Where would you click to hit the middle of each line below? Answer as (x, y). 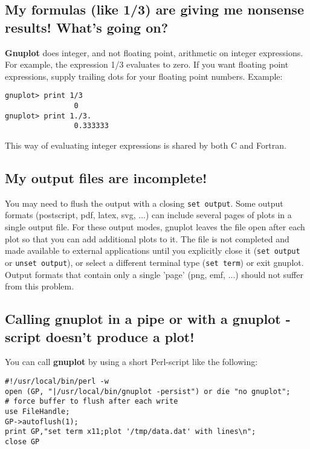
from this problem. (40, 286)
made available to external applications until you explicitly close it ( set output (153, 250)
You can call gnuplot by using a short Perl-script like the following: (131, 362)
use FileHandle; (37, 411)
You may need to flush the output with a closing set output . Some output (144, 203)
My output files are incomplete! (106, 177)
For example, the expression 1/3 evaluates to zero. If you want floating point (147, 64)
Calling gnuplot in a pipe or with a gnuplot (143, 319)
